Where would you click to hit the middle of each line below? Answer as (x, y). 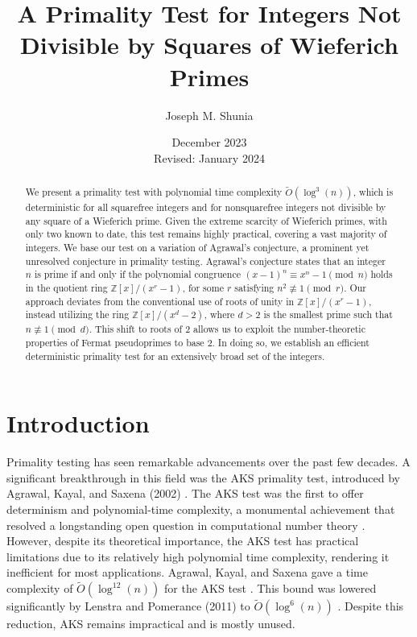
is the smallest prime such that (328, 314)
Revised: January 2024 (209, 157)
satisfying (254, 288)
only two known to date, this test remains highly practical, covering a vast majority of (206, 234)
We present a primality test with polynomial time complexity (154, 192)
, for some (203, 288)
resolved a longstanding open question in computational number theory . (186, 525)
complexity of (40, 588)
